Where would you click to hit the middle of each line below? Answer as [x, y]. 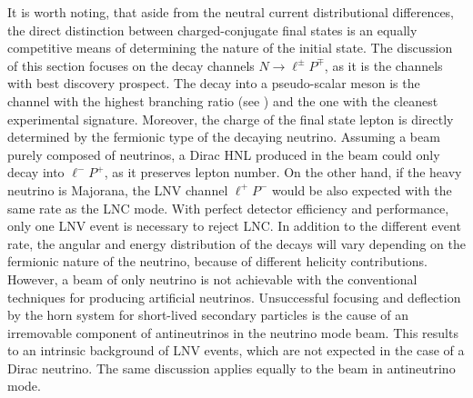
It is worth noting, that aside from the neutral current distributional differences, [231, 12]
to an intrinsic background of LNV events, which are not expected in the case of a [236, 350]
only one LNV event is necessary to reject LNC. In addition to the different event [234, 226]
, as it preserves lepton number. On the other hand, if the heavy [283, 172]
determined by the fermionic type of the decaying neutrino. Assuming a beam [224, 137]
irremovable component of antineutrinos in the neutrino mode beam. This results [233, 332]
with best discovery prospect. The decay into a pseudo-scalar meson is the [214, 83]
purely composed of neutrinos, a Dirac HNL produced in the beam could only [224, 154]
